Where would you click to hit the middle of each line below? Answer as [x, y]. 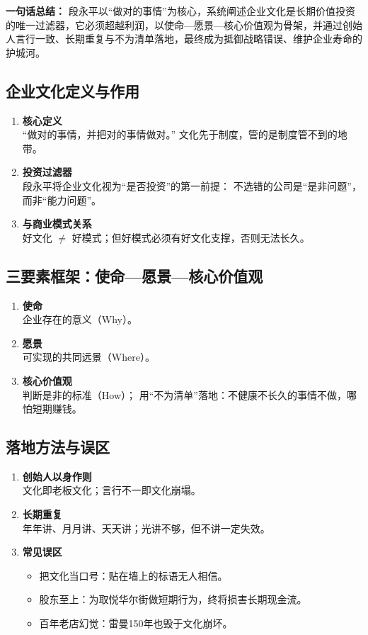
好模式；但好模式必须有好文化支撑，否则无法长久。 [191, 237]
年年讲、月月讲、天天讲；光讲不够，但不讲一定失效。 [146, 528]
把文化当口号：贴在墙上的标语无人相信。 [133, 575]
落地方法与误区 [58, 447]
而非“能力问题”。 [62, 200]
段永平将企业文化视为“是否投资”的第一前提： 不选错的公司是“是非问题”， [192, 185]
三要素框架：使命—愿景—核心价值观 [134, 275]
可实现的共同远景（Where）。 [88, 357]
